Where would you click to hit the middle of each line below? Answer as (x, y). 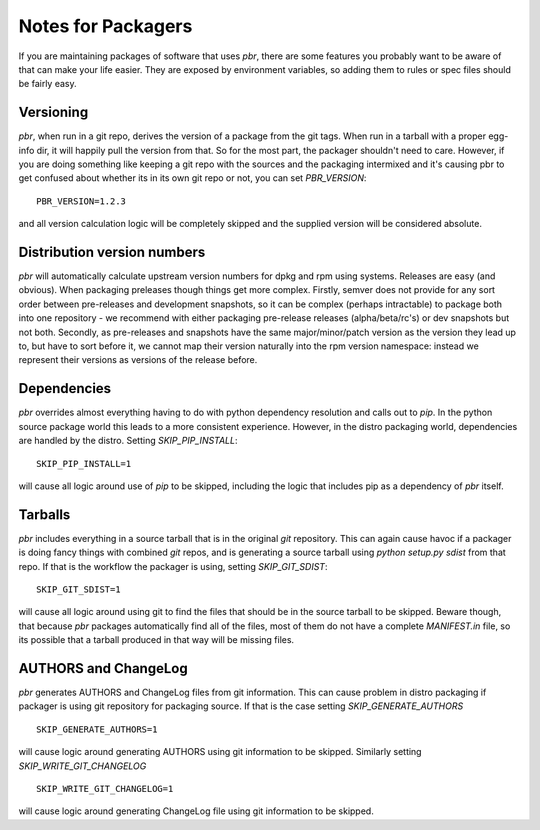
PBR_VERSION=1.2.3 (81, 201)
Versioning (53, 112)
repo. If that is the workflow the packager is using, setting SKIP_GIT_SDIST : (173, 566)
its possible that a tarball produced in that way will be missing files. (156, 640)
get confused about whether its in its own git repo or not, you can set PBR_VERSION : (192, 178)
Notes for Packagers (105, 26)
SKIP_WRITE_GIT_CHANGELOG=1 (105, 789)
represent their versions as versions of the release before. (138, 360)
